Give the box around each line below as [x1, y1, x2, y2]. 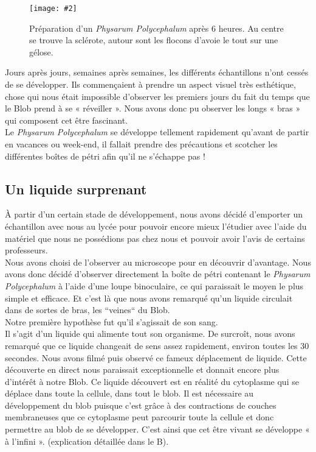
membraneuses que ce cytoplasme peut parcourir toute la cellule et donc [5, 411, 274, 423]
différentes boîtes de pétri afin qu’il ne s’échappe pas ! [5, 149, 205, 162]
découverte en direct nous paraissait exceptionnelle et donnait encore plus [5, 363, 280, 376]
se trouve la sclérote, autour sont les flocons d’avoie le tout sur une [29, 34, 278, 46]
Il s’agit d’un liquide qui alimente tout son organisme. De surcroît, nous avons [5, 327, 295, 340]
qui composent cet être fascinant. [5, 113, 128, 126]
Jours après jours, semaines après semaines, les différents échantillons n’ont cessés [5, 66, 309, 79]
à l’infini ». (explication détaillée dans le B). [5, 434, 169, 447]
